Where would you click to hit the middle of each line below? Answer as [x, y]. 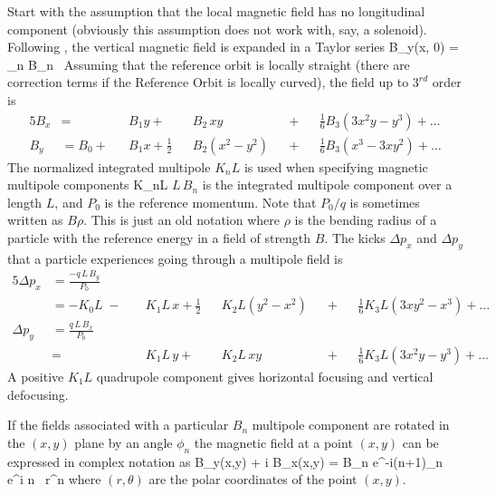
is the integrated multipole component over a [327, 184]
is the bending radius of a [366, 220]
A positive [36, 376]
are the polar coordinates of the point [253, 479]
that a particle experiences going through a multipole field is [175, 258]
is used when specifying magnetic [336, 166]
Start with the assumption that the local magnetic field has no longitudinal [216, 11]
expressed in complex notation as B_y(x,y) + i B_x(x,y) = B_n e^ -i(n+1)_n [225, 461]
